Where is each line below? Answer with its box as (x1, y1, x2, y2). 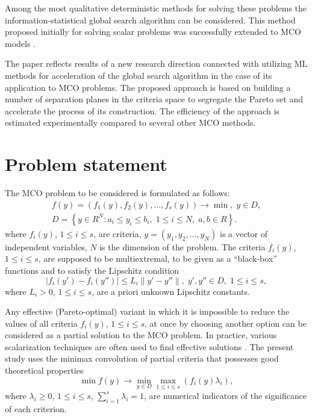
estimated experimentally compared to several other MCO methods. (5, 116, 256, 129)
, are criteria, (93, 227, 142, 239)
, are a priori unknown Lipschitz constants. (92, 285, 250, 297)
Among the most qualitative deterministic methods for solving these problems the (5, 2, 307, 14)
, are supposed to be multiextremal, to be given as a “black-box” (38, 252, 277, 265)
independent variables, (5, 240, 87, 253)
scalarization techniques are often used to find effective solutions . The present (5, 340, 294, 353)
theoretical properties (5, 364, 84, 377)
